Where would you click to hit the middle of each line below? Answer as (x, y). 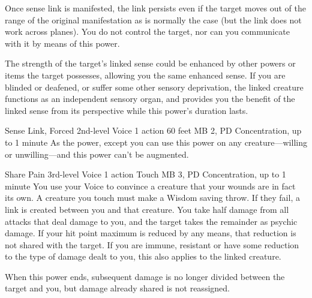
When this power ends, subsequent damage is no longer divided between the (145, 276)
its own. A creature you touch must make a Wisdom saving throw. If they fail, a (152, 198)
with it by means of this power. (62, 43)
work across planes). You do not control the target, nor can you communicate (147, 31)
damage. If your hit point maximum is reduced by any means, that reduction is (151, 233)
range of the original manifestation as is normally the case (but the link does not (153, 19)
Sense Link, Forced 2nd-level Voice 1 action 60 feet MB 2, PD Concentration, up (153, 130)
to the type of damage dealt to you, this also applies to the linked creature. (143, 256)
